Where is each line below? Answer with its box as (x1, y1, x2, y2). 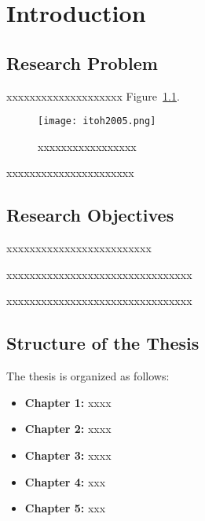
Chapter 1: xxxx (24, 394, 112, 410)
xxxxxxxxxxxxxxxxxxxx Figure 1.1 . (6, 87, 180, 104)
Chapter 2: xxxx (24, 420, 112, 437)
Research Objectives (6, 203, 174, 227)
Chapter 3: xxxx (24, 446, 112, 463)
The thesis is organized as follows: (6, 368, 170, 384)
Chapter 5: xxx (24, 500, 106, 516)
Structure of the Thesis (6, 331, 200, 355)
